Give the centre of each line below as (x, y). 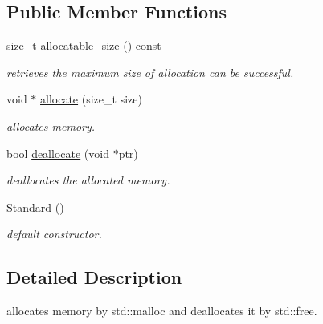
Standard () (35, 207)
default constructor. (54, 234)
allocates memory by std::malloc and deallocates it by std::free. (162, 311)
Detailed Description (94, 277)
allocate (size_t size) (91, 99)
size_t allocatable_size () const (84, 45)
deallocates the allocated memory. (88, 180)
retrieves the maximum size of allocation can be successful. (150, 72)
